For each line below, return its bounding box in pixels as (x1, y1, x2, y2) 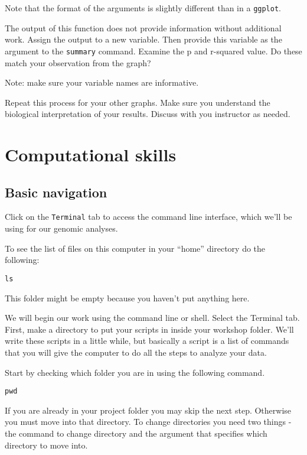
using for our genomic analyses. (5, 222, 118, 235)
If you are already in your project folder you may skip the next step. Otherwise (5, 404, 292, 416)
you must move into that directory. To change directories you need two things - (5, 415, 292, 428)
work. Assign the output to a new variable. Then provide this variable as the (5, 33, 282, 45)
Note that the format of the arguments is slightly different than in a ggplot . (5, 2, 281, 14)
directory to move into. (5, 438, 88, 451)
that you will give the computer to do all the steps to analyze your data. (5, 346, 267, 358)
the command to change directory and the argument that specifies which (5, 427, 267, 439)
